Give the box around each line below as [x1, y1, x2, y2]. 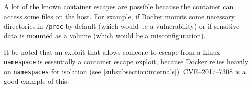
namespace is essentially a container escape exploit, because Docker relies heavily [4, 57, 249, 67]
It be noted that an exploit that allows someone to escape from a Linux [4, 47, 220, 57]
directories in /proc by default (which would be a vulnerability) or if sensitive [4, 21, 240, 31]
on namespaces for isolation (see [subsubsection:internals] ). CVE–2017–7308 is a [4, 66, 246, 76]
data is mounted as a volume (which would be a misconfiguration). [4, 30, 206, 40]
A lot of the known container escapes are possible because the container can [4, 1, 234, 11]
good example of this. [4, 76, 69, 86]
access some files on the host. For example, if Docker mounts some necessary [4, 11, 235, 21]
